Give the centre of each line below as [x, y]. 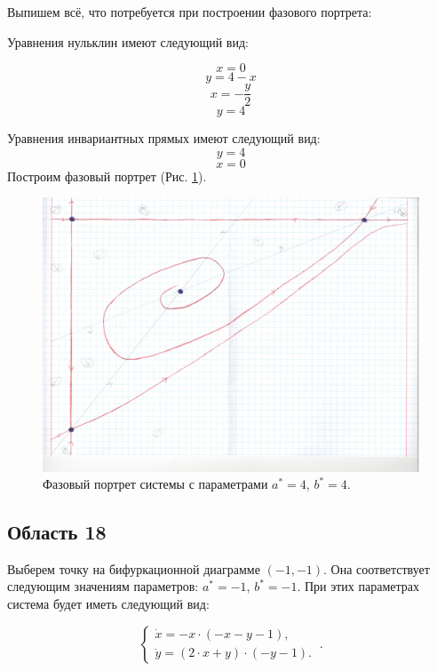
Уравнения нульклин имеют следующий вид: [128, 41]
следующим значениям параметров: [103, 586]
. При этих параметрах [358, 586]
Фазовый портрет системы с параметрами [155, 484]
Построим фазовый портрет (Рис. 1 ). [107, 176]
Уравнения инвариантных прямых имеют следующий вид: [164, 138]
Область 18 [57, 532]
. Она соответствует [377, 568]
